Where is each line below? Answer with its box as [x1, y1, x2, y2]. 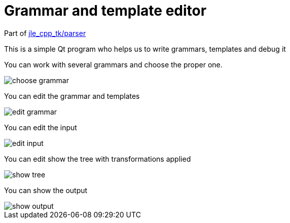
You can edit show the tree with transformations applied [4, 154, 191, 163]
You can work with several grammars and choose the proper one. [4, 60, 223, 69]
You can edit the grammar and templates [4, 91, 140, 100]
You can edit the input [4, 123, 77, 132]
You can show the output [4, 185, 88, 195]
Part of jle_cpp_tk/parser [4, 28, 86, 38]
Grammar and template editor [4, 2, 207, 19]
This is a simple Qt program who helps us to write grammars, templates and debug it [4, 44, 286, 53]
